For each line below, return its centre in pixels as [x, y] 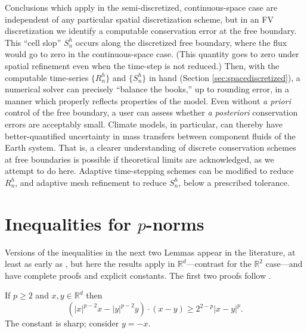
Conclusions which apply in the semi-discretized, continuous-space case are [141, 7]
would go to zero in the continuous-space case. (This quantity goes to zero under [152, 54]
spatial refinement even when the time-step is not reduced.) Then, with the [142, 65]
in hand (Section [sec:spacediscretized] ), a [224, 77]
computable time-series [47, 77]
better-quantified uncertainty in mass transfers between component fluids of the [150, 136]
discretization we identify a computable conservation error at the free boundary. [151, 31]
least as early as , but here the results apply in [90, 264]
